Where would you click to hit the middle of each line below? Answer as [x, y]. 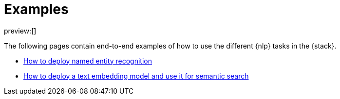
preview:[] [20, 31]
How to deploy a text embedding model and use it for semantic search [136, 76]
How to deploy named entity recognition [88, 61]
